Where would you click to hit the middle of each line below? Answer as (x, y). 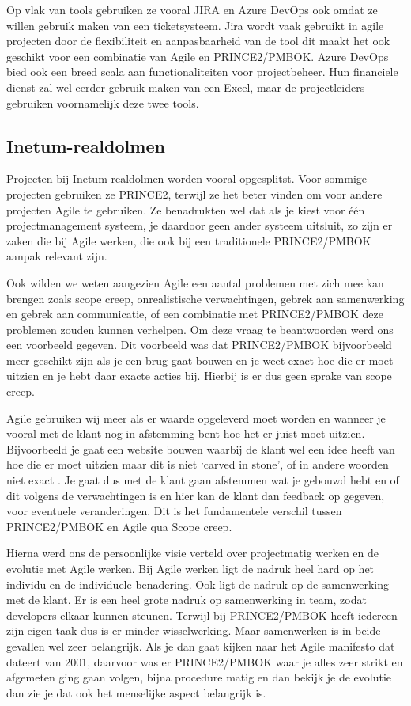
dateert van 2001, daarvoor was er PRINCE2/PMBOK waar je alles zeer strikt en (205, 661)
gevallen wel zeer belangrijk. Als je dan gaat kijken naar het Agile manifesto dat (201, 645)
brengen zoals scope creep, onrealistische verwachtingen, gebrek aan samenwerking (205, 298)
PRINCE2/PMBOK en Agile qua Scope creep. (119, 526)
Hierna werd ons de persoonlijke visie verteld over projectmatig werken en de (193, 553)
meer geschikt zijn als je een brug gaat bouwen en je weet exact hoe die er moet (200, 360)
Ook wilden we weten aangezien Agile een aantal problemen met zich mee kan (195, 282)
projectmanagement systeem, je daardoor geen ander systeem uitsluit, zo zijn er (200, 225)
